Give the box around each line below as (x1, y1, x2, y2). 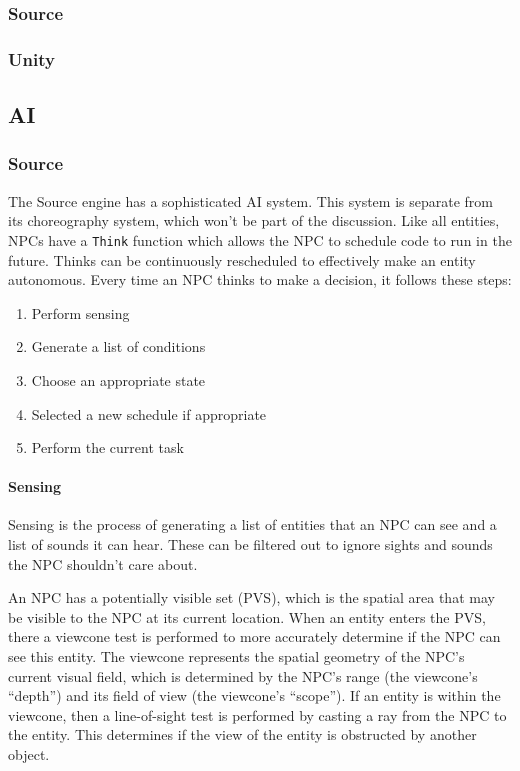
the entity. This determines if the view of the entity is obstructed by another (8, 724, 477, 745)
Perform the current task (31, 437, 184, 458)
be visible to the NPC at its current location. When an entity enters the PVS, (8, 606, 486, 627)
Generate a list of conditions (31, 336, 206, 357)
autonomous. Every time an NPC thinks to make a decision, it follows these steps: (8, 269, 512, 290)
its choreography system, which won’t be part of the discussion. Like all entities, (8, 210, 500, 231)
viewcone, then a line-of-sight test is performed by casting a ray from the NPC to (8, 704, 507, 725)
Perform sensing (31, 302, 130, 323)
